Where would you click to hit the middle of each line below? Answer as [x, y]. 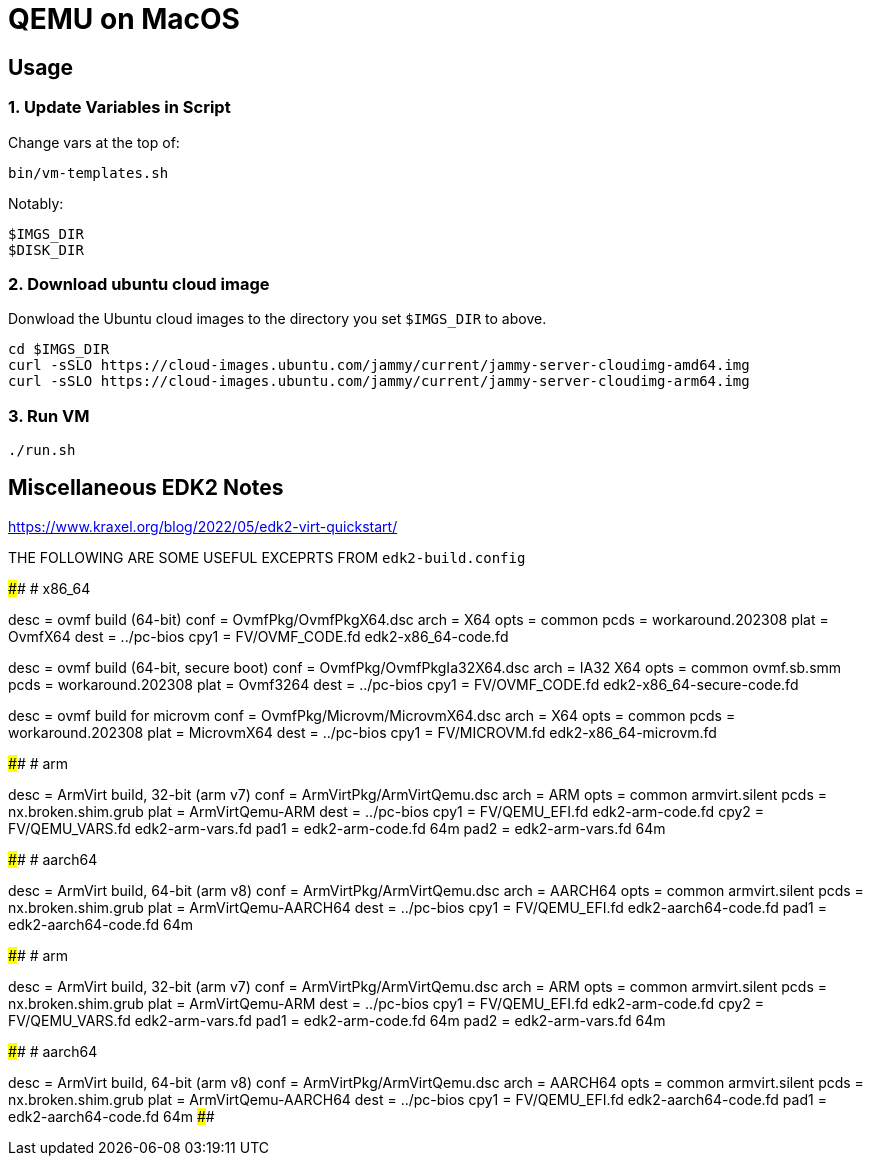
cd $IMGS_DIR [59, 349]
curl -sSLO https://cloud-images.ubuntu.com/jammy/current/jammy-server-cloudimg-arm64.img [379, 381]
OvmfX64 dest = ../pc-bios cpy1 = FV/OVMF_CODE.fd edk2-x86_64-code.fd [258, 636]
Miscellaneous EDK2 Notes [146, 488]
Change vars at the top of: [94, 142]
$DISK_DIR [46, 249]
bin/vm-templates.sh [88, 172]
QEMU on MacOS [124, 19]
